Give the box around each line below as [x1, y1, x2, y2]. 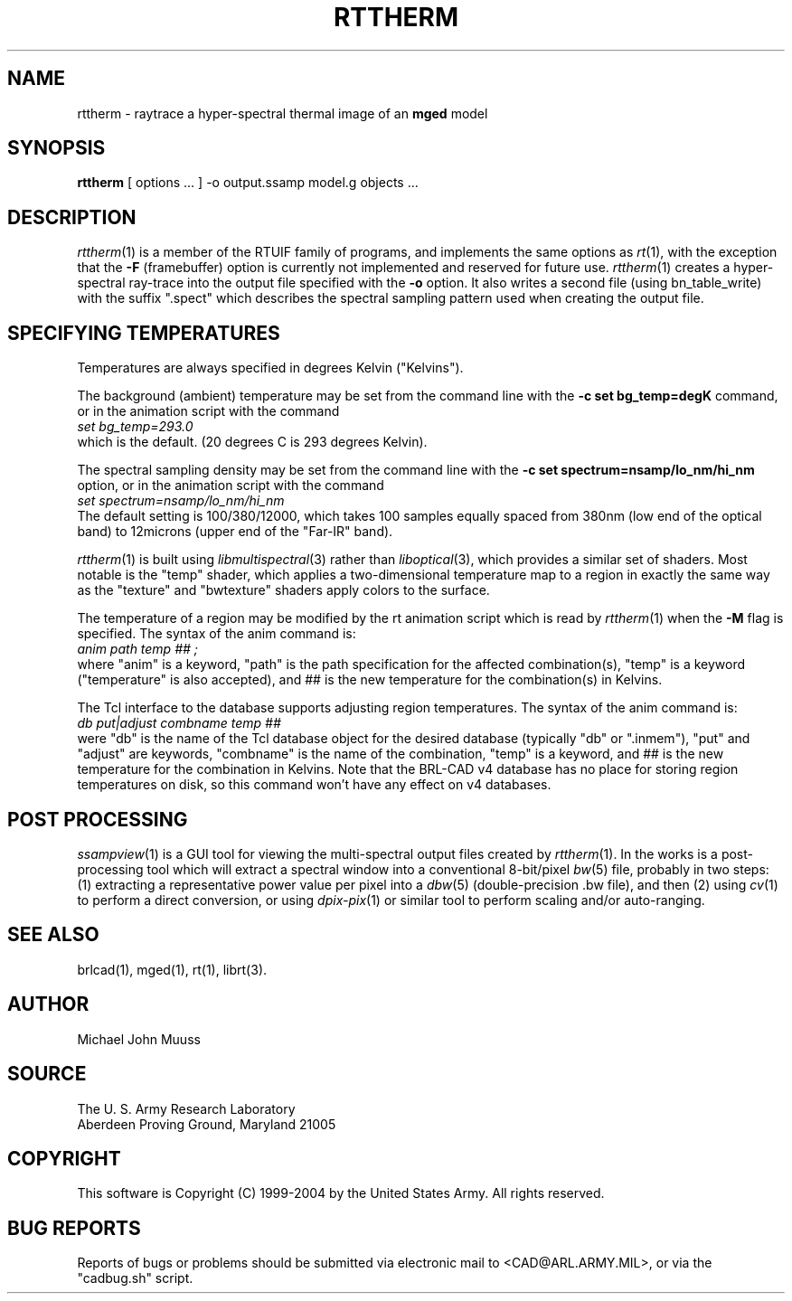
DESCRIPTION [7, 205, 137, 229]
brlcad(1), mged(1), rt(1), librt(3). [77, 961, 268, 977]
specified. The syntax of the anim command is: [77, 626, 356, 642]
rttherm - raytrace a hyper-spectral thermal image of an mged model [77, 105, 488, 121]
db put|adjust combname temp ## [77, 715, 281, 731]
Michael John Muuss [77, 1031, 201, 1047]
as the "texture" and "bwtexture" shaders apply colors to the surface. [77, 582, 490, 599]
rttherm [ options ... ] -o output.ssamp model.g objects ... [77, 174, 419, 191]
